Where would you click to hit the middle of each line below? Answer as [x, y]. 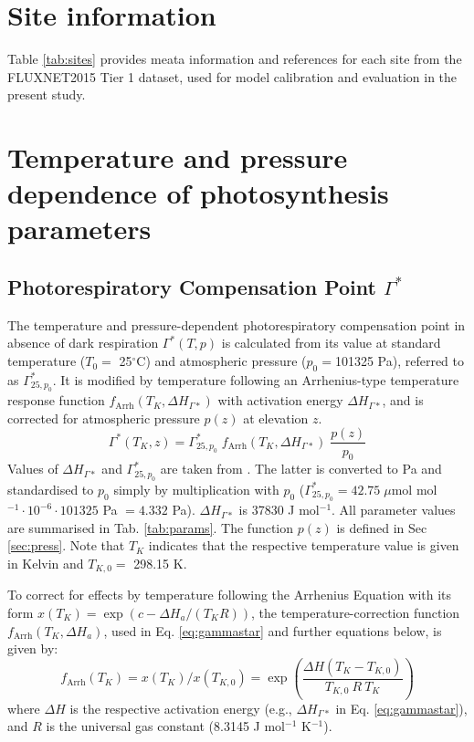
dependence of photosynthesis [198, 193]
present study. [47, 94]
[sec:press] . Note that [66, 545]
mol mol [414, 489]
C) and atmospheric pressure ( [221, 361]
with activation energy [280, 400]
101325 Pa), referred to [399, 361]
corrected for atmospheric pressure [104, 418]
